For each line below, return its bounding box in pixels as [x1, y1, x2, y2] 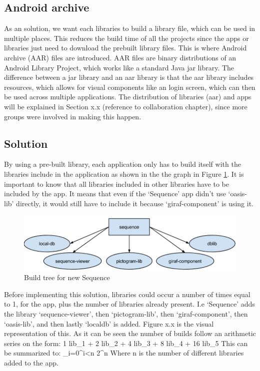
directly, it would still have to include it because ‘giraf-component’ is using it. [16, 198, 253, 208]
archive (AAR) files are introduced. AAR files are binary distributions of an [4, 52, 236, 62]
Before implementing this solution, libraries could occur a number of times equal [4, 289, 250, 299]
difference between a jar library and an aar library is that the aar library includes [4, 72, 254, 82]
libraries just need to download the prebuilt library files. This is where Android [4, 42, 247, 53]
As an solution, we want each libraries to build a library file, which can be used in [4, 23, 255, 33]
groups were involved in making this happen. [4, 111, 141, 121]
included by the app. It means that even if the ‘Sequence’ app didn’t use [4, 188, 226, 199]
